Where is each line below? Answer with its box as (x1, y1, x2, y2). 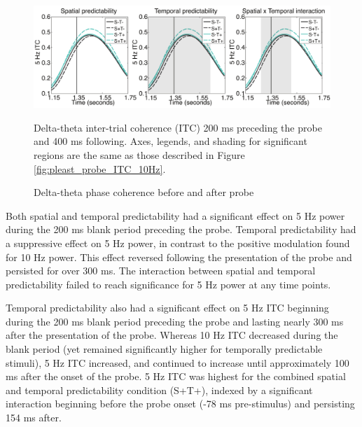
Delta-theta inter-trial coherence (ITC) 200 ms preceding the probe (34, 120, 322, 134)
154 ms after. (6, 410, 62, 425)
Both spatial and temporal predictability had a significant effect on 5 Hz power (6, 208, 345, 223)
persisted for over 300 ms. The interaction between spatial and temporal (6, 263, 316, 278)
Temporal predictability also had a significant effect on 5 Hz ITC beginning (6, 300, 329, 315)
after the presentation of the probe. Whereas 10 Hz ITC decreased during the (6, 328, 338, 342)
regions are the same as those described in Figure (34, 147, 245, 162)
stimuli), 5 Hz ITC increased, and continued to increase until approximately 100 (6, 355, 349, 370)
